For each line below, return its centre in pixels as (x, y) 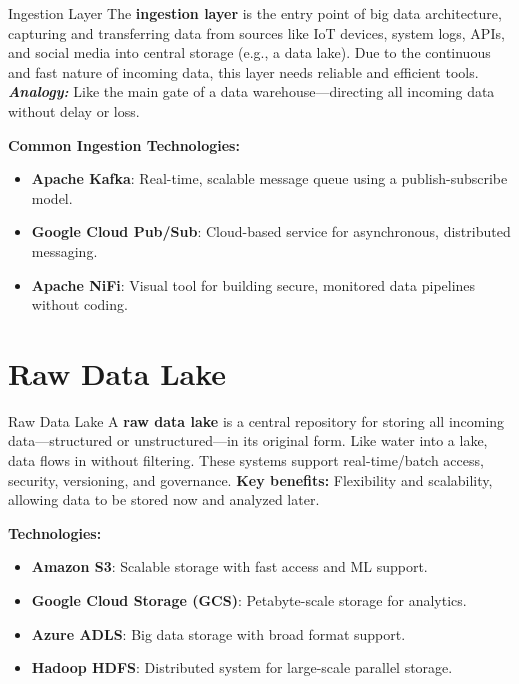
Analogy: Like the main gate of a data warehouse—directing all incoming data (251, 91)
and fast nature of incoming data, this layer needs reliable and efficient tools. (243, 71)
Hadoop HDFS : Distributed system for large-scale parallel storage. (242, 667)
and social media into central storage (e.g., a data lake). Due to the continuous (249, 52)
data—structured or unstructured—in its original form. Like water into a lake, (248, 440)
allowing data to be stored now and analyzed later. (164, 499)
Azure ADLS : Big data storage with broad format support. (218, 633)
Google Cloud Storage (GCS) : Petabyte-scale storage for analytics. (249, 600)
